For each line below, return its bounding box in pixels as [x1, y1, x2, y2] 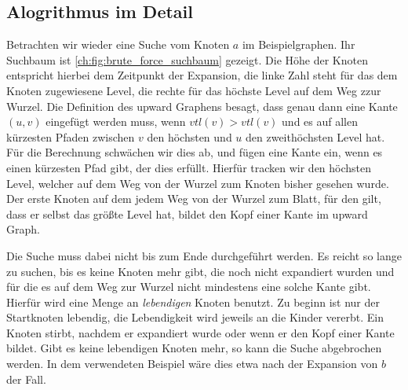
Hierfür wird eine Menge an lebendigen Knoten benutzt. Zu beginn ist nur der [6, 293, 380, 310]
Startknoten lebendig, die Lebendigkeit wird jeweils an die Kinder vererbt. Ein [6, 309, 384, 326]
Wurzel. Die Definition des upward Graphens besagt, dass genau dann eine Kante [6, 97, 398, 114]
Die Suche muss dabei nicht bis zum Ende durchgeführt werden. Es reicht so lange [6, 247, 402, 263]
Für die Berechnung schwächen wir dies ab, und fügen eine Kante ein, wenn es [6, 144, 383, 160]
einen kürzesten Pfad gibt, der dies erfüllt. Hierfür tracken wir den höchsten [6, 159, 372, 175]
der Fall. [6, 370, 46, 387]
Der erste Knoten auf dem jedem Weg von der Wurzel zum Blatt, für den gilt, [6, 190, 381, 207]
